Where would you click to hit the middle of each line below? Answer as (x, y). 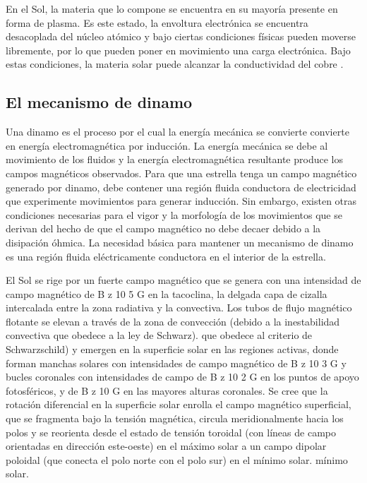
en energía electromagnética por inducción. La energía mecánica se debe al (167, 145)
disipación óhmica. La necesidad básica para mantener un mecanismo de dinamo (180, 242)
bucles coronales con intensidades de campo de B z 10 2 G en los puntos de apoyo (182, 377)
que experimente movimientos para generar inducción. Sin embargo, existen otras (181, 201)
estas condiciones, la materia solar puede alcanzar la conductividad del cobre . (175, 64)
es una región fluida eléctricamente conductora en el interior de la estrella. (166, 256)
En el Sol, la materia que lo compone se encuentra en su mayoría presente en (172, 8)
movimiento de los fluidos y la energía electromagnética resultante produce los (174, 159)
